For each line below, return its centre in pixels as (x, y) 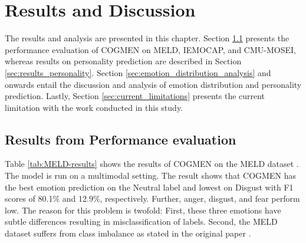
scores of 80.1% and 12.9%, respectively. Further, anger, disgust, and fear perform (152, 198)
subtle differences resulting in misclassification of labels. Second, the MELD (141, 221)
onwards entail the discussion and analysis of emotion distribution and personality (153, 84)
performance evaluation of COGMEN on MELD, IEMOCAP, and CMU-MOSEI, (150, 49)
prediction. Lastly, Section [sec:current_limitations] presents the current (135, 96)
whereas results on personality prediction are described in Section (123, 61)
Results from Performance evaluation (121, 139)
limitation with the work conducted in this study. (94, 107)
